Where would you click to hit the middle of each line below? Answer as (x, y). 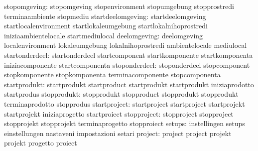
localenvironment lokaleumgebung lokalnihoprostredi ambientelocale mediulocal (126, 45)
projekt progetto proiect (41, 143)
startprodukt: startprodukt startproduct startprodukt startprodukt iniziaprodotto (129, 84)
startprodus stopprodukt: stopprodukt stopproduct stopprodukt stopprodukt (121, 94)
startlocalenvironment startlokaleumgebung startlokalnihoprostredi (106, 26)
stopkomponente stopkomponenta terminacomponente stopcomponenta (112, 75)
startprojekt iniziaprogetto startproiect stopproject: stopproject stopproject (119, 113)
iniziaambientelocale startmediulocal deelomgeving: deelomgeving (104, 35)
